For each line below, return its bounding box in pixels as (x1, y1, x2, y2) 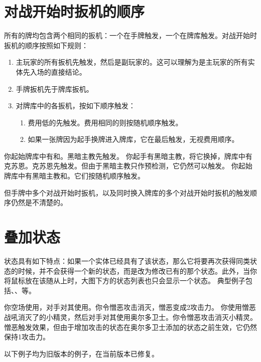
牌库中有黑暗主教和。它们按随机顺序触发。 (4, 170, 145, 181)
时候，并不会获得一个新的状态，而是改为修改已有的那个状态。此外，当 (18, 265, 250, 276)
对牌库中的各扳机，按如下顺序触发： (16, 100, 136, 111)
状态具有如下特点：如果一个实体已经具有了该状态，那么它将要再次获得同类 (4, 255, 250, 266)
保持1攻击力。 (4, 331, 50, 342)
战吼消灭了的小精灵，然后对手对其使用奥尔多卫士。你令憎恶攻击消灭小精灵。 (4, 311, 257, 322)
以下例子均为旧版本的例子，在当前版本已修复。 (4, 348, 159, 358)
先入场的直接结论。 (23, 66, 86, 77)
